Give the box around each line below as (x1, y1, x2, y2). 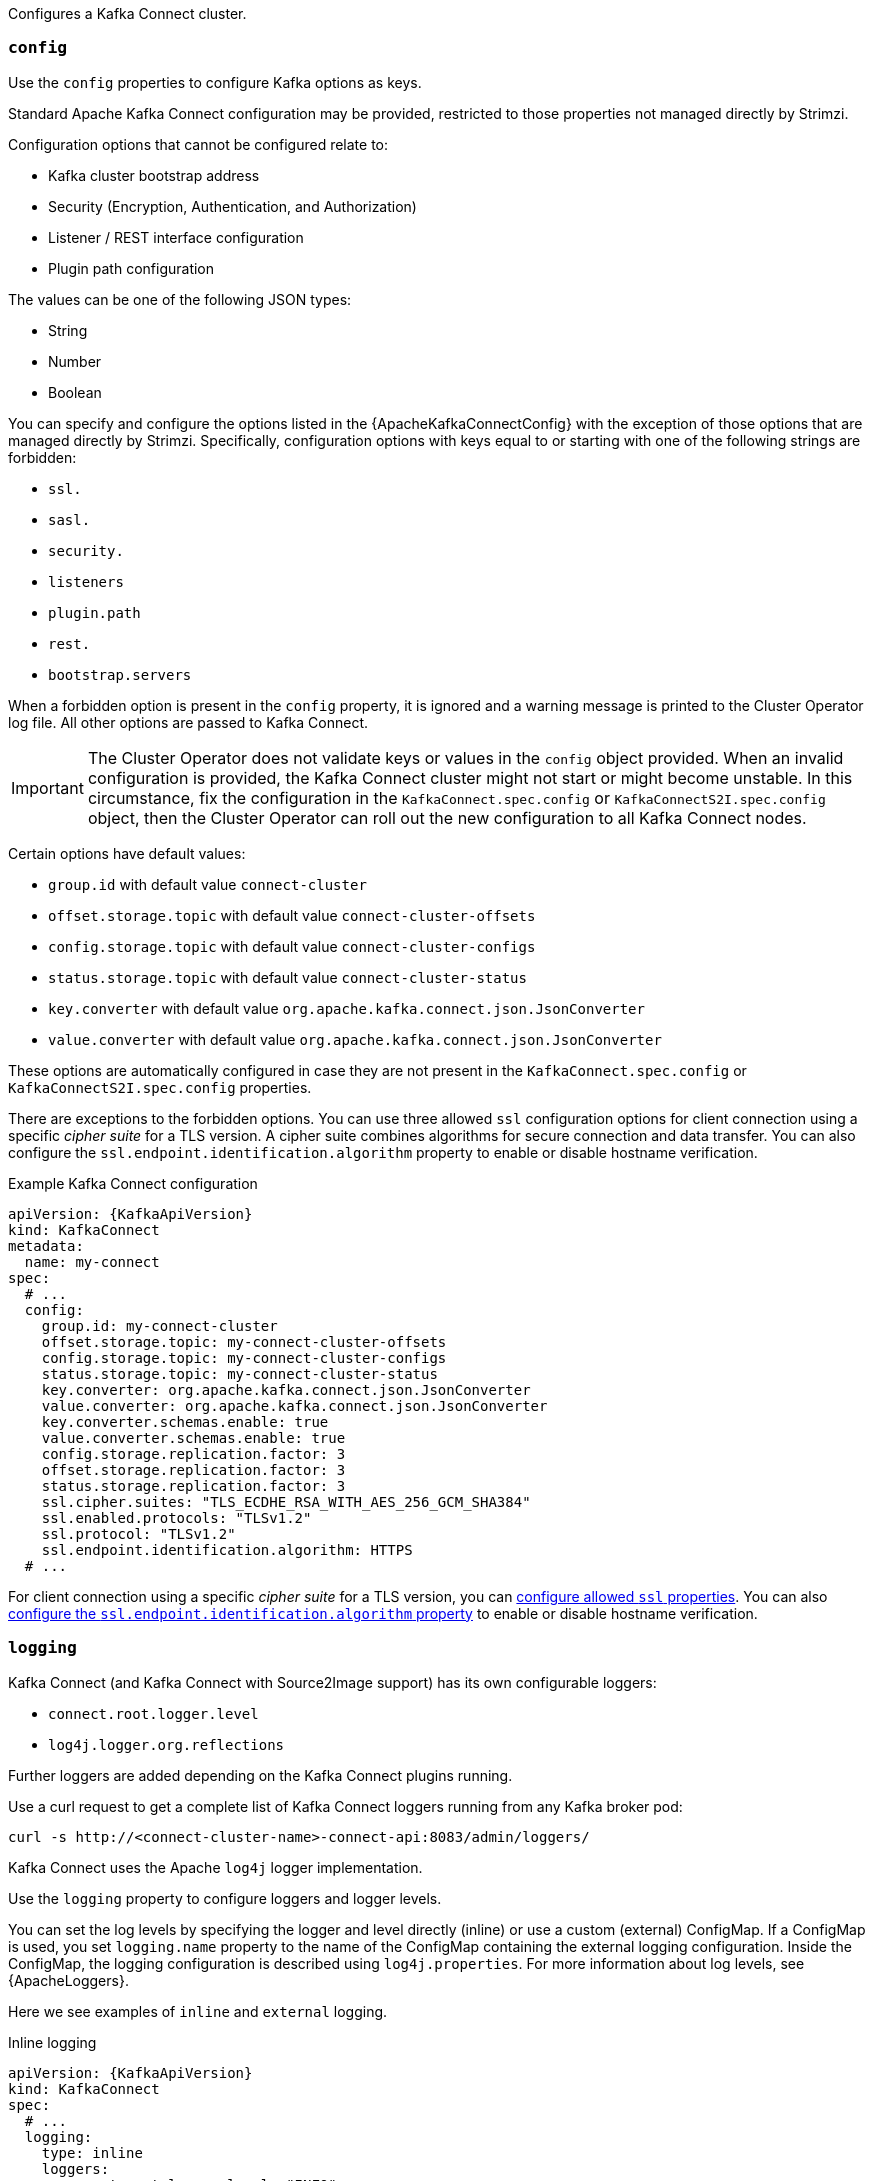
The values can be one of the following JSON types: (8, 290, 352, 308)
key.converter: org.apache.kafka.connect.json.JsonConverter (41, 1381, 531, 1398)
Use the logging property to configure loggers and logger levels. (8, 1889, 442, 1907)
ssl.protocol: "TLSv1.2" (41, 1525, 236, 1542)
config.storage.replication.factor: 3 (41, 1445, 346, 1462)
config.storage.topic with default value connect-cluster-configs (48, 937, 536, 955)
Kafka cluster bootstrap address (48, 166, 260, 184)
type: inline (41, 2144, 143, 2161)
